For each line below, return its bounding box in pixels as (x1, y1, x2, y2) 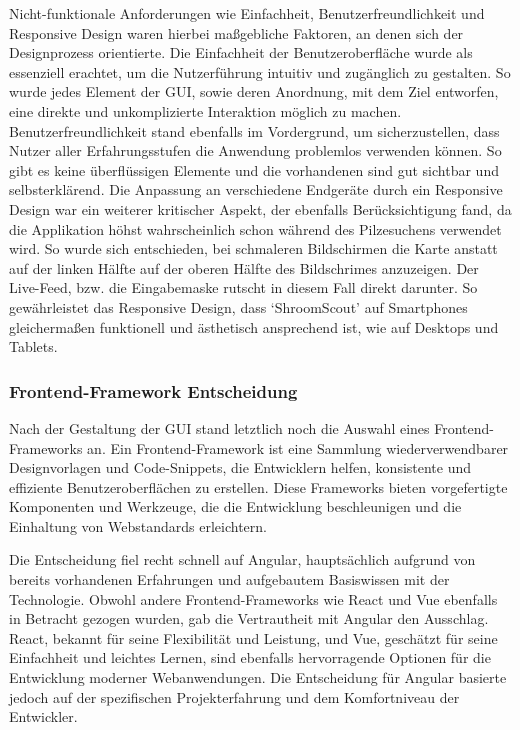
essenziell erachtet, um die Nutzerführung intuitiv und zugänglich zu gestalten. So (9, 61, 511, 82)
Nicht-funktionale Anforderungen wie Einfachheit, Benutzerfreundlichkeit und (9, 3, 485, 23)
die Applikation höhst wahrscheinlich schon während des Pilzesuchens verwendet (9, 218, 502, 239)
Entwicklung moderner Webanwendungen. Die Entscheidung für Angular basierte (9, 667, 507, 688)
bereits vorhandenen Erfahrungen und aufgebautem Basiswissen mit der (9, 569, 450, 590)
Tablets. (9, 336, 58, 357)
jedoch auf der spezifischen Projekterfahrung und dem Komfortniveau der (9, 686, 460, 707)
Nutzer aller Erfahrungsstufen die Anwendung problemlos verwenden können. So (9, 140, 502, 161)
